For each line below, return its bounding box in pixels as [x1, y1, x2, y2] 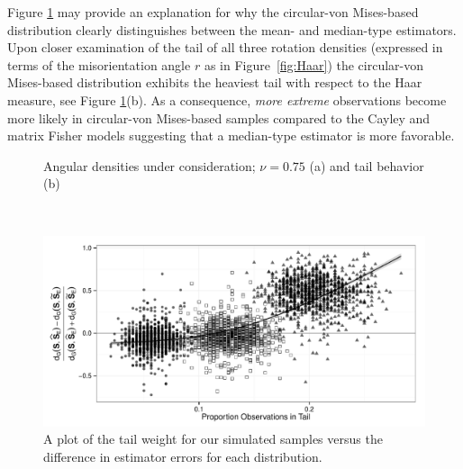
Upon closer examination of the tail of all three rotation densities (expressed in [7, 38, 443, 57]
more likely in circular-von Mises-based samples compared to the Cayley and [7, 108, 431, 127]
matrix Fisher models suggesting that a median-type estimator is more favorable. [7, 126, 455, 145]
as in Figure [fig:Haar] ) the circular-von [204, 55, 424, 74]
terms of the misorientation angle [7, 55, 191, 74]
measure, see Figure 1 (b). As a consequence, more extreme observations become [7, 90, 447, 109]
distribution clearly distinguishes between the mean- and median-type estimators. [7, 20, 457, 39]
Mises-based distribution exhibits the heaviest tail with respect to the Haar [7, 73, 422, 92]
